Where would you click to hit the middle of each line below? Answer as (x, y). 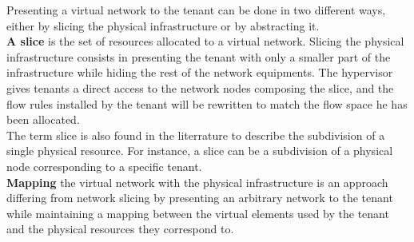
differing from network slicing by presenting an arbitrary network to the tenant (200, 198)
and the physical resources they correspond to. (120, 229)
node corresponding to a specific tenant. (104, 166)
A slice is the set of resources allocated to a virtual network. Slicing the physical (205, 41)
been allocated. (43, 119)
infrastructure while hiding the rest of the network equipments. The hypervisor (200, 72)
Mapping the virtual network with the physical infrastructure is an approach (197, 182)
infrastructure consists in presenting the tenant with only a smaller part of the (199, 56)
